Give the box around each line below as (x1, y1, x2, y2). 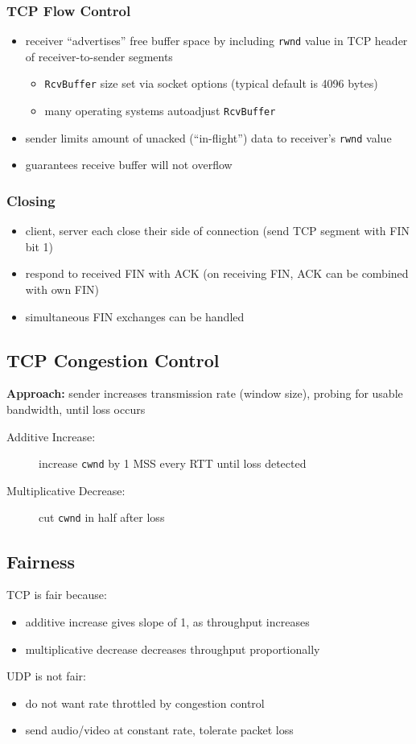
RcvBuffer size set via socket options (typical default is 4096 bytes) (44, 75, 378, 92)
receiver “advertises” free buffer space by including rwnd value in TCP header (25, 32, 408, 49)
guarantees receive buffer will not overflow (25, 156, 233, 173)
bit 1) (25, 238, 54, 254)
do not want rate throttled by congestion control (25, 694, 265, 711)
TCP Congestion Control (6, 347, 220, 372)
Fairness (6, 548, 76, 573)
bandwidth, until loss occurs (6, 401, 146, 418)
